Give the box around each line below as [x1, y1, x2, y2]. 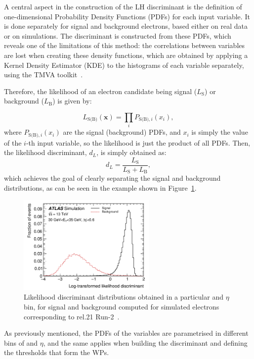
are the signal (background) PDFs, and [63, 127, 181, 137]
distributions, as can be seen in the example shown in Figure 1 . [4, 183, 197, 193]
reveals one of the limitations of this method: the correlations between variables [4, 40, 245, 51]
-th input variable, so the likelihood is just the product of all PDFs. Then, [26, 137, 251, 148]
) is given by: [52, 96, 92, 106]
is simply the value [191, 127, 248, 137]
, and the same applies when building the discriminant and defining [43, 337, 248, 348]
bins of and [4, 337, 38, 348]
